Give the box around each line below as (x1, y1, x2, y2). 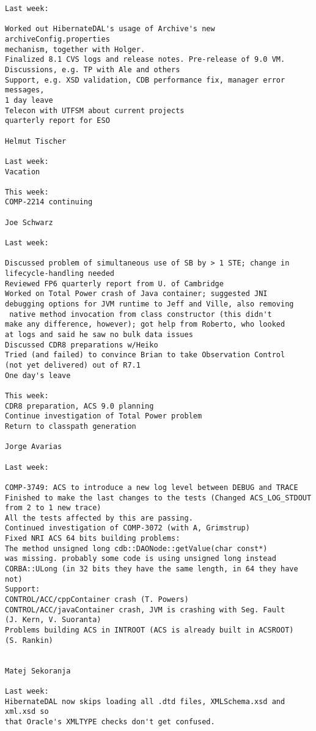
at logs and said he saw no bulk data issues (5, 330, 193, 339)
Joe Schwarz (5, 218, 53, 227)
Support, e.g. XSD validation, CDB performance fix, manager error (5, 75, 285, 84)
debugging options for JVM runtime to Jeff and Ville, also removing (5, 300, 294, 309)
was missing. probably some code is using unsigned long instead (5, 554, 276, 563)
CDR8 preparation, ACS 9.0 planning (5, 401, 154, 410)
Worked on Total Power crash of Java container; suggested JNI (5, 289, 268, 299)
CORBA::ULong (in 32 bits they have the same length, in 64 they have (5, 565, 298, 574)
